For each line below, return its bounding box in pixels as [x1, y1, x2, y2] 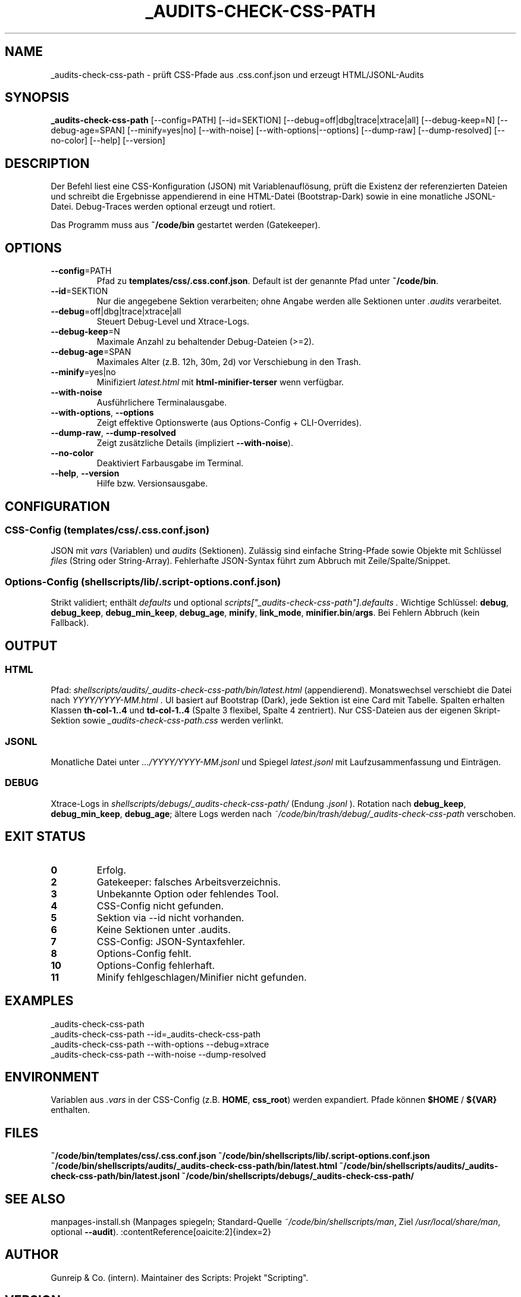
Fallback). [51, 618, 89, 628]
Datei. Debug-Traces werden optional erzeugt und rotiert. [51, 201, 275, 212]
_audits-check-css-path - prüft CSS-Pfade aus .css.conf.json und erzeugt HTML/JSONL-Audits [51, 69, 424, 80]
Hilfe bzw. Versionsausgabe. [96, 478, 208, 489]
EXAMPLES [5, 993, 74, 1009]
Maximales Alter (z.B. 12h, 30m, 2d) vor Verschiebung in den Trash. [96, 357, 361, 367]
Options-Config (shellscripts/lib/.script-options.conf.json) [5, 575, 281, 588]
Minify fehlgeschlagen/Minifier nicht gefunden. [96, 971, 307, 983]
